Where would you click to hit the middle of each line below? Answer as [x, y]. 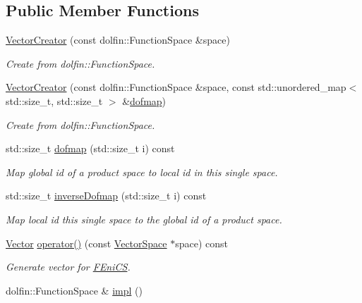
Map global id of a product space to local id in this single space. [142, 172]
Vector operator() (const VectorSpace [86, 243]
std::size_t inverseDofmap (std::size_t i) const [106, 196]
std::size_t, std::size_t [54, 100]
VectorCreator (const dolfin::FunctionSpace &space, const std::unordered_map [176, 87]
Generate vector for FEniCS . [68, 267]
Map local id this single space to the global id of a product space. [144, 219]
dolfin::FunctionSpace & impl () [74, 290]
